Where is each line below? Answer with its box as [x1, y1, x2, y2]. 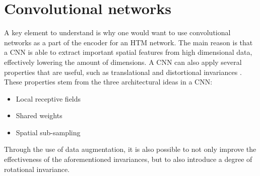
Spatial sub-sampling [16, 127, 81, 137]
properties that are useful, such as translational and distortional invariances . [4, 66, 242, 77]
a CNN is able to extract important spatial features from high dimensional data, [4, 47, 252, 57]
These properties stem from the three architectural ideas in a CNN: [4, 76, 213, 87]
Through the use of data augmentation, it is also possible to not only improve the [4, 144, 256, 154]
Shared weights [16, 110, 62, 121]
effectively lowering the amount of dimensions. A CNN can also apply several [4, 56, 242, 67]
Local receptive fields [16, 93, 81, 104]
